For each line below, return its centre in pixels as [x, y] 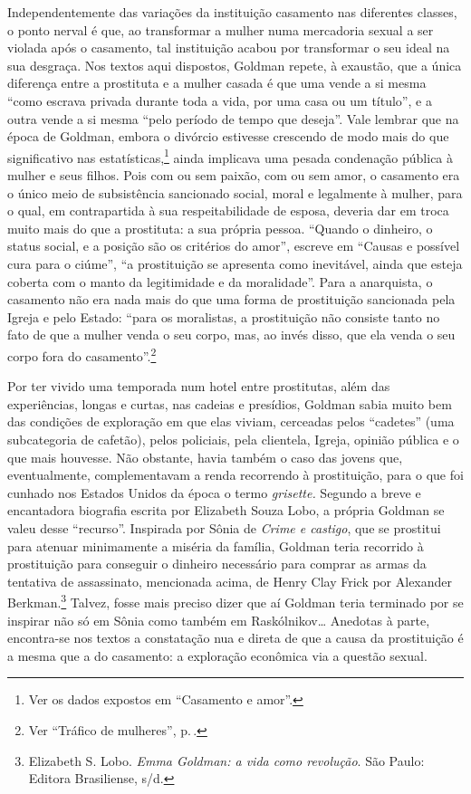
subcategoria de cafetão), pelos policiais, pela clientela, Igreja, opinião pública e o [233, 439]
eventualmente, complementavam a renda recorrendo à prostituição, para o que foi [235, 475]
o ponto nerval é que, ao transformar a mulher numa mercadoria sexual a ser [221, 29]
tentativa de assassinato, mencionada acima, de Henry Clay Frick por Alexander [230, 581]
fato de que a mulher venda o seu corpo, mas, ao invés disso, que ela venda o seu [231, 335]
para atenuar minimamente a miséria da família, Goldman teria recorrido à [216, 545]
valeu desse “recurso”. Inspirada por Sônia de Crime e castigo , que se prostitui [224, 527]
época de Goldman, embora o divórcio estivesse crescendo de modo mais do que [228, 136]
